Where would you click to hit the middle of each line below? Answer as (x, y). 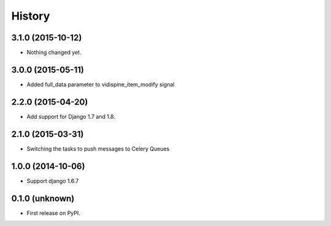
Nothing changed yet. (54, 53)
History (31, 16)
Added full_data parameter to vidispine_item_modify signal (101, 84)
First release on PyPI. (54, 213)
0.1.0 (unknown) (43, 198)
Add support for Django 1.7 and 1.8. (71, 116)
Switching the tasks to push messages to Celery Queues (98, 149)
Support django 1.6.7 (53, 181)
